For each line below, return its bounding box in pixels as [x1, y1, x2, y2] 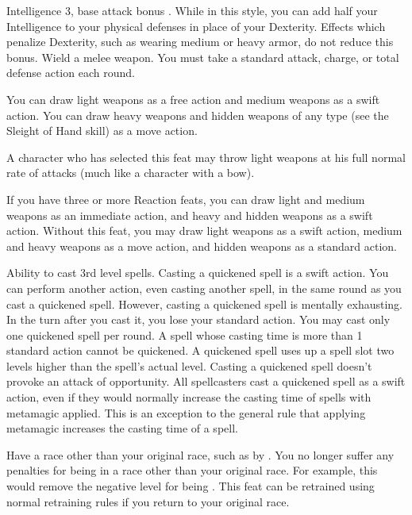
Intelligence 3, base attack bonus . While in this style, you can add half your [6, 2, 378, 18]
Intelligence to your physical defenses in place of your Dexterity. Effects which [6, 17, 386, 34]
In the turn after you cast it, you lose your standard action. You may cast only [6, 311, 391, 328]
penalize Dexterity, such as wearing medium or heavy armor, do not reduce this [6, 33, 394, 50]
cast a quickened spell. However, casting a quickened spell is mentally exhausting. [6, 295, 403, 312]
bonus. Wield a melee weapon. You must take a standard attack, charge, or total [6, 48, 399, 65]
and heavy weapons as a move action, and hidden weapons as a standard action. [6, 237, 397, 254]
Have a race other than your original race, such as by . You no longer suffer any [6, 446, 395, 463]
